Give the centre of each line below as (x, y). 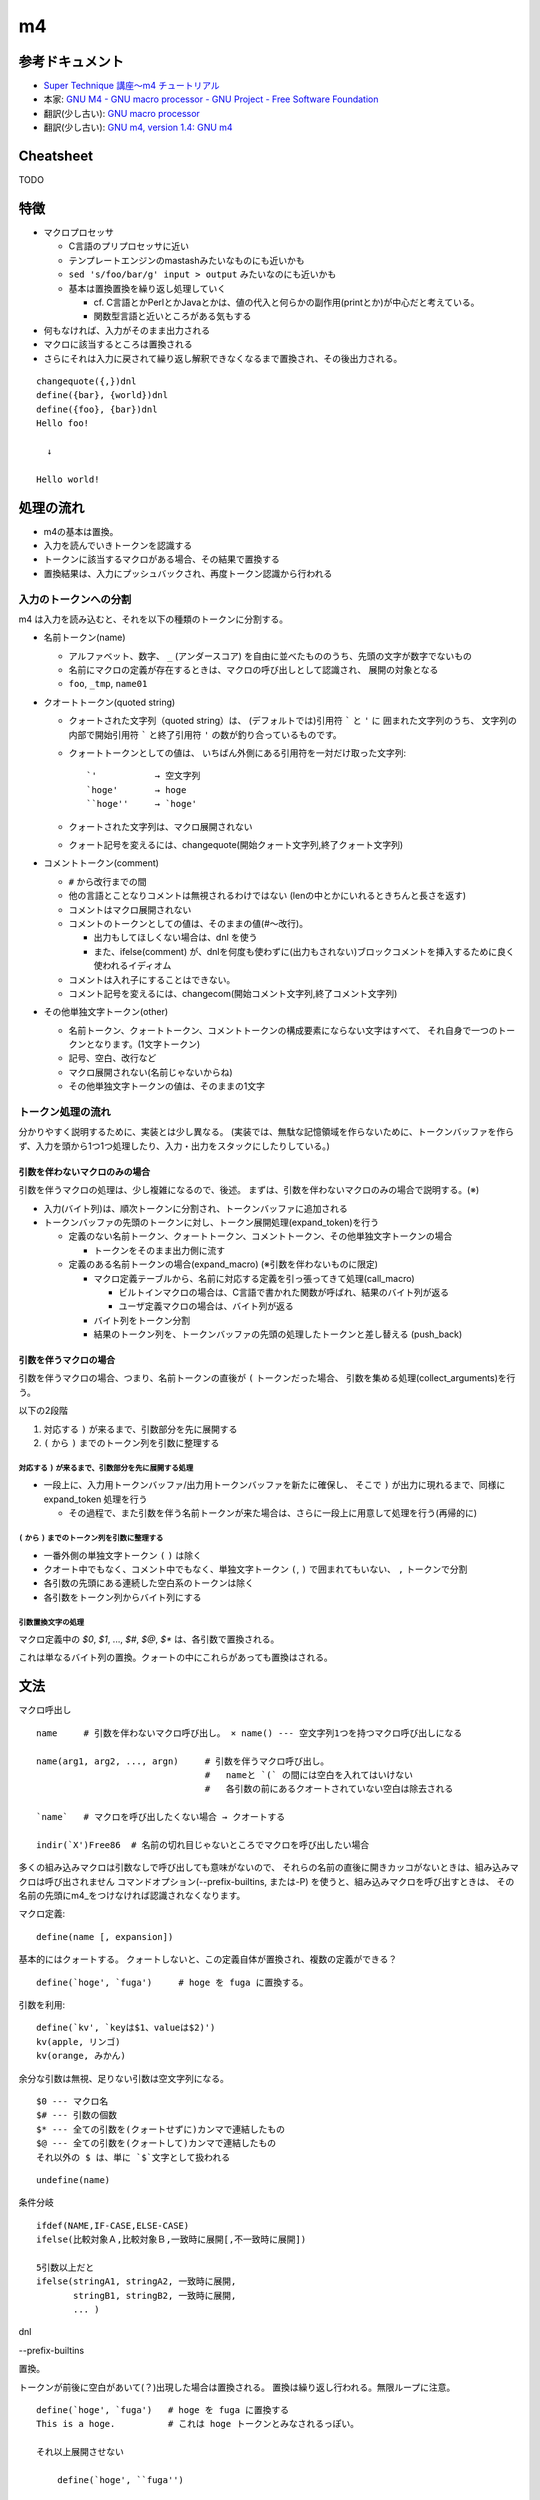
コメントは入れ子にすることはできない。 (152, 979)
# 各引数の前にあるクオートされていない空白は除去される (329, 1789)
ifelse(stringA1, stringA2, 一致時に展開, (136, 2281)
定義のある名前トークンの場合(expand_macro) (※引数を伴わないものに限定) (223, 1264)
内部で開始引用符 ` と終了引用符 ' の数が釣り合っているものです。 (205, 734)
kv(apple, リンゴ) (78, 2041)
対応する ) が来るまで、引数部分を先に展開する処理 (106, 1468)
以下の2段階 (43, 1411)
